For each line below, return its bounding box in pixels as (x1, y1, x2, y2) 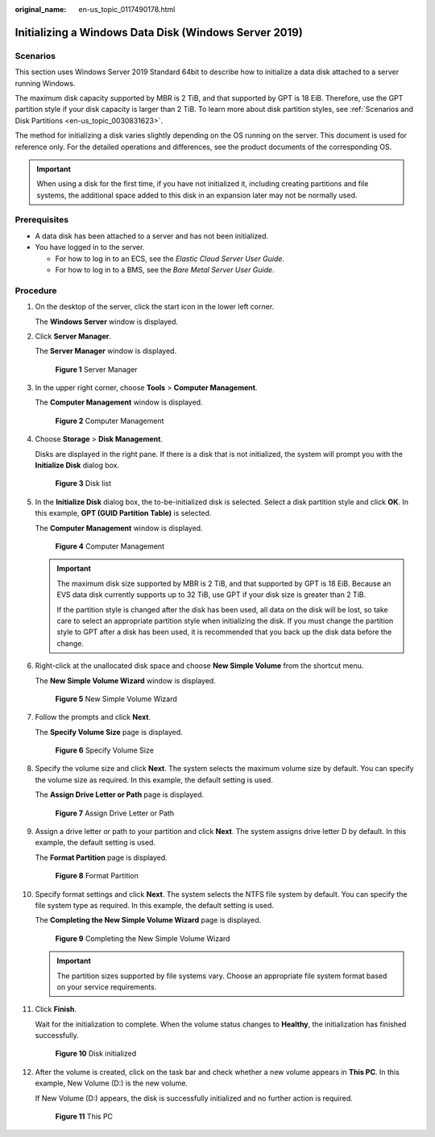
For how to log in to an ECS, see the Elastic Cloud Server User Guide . (55, 254, 285, 264)
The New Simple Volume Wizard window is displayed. (35, 675, 217, 685)
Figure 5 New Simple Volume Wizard (55, 694, 177, 703)
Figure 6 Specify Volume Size (55, 745, 155, 755)
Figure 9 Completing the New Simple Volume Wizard (55, 933, 230, 943)
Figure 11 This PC (55, 1112, 113, 1122)
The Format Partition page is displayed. (35, 853, 168, 862)
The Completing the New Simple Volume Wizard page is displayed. (35, 915, 262, 925)
